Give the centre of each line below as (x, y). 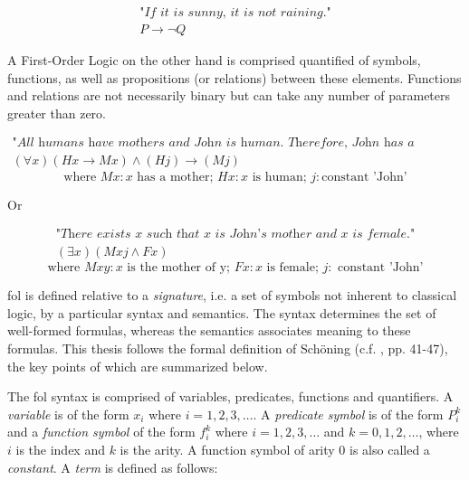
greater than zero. (57, 113)
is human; (279, 177)
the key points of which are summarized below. (138, 366)
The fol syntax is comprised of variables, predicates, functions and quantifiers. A (230, 396)
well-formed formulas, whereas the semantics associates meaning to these (209, 330)
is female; (292, 268)
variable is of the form (68, 414)
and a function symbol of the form (101, 432)
